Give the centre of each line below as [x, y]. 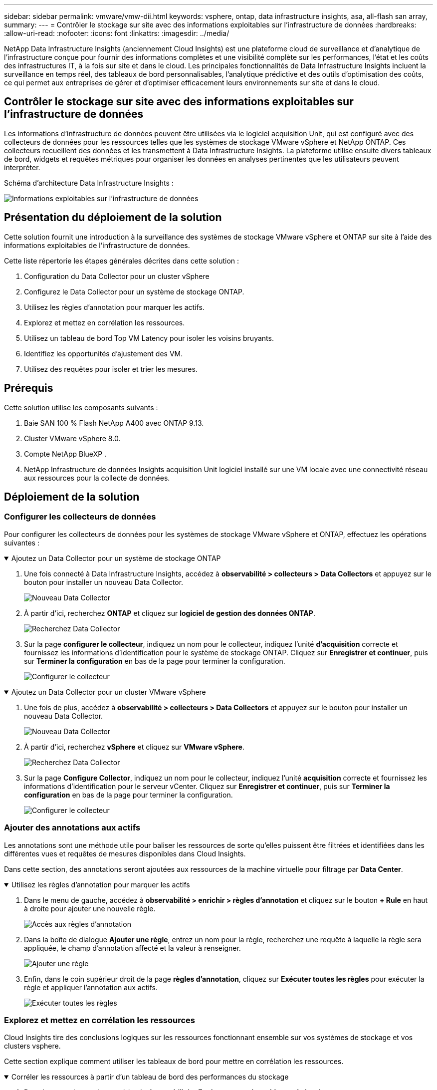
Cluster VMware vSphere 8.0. [72, 438]
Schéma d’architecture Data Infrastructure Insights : [89, 183]
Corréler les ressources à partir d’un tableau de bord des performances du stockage [150, 1077]
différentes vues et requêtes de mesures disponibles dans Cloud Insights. [125, 853]
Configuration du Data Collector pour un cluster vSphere [117, 276]
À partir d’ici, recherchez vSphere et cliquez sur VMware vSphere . [134, 747]
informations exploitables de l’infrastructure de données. [97, 245]
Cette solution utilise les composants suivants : [81, 407]
